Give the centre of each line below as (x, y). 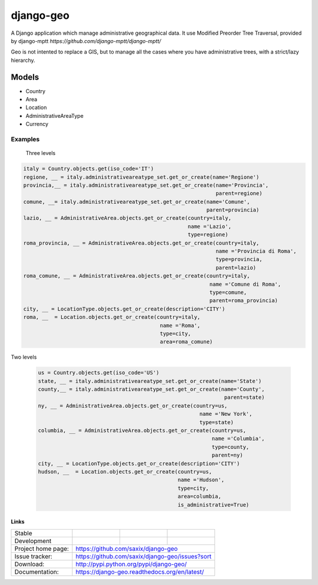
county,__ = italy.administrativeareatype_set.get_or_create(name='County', (151, 389)
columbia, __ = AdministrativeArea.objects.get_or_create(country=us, (142, 431)
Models (25, 77)
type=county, (231, 447)
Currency (37, 124)
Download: (29, 564)
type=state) (216, 422)
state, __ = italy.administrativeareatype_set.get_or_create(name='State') (150, 381)
